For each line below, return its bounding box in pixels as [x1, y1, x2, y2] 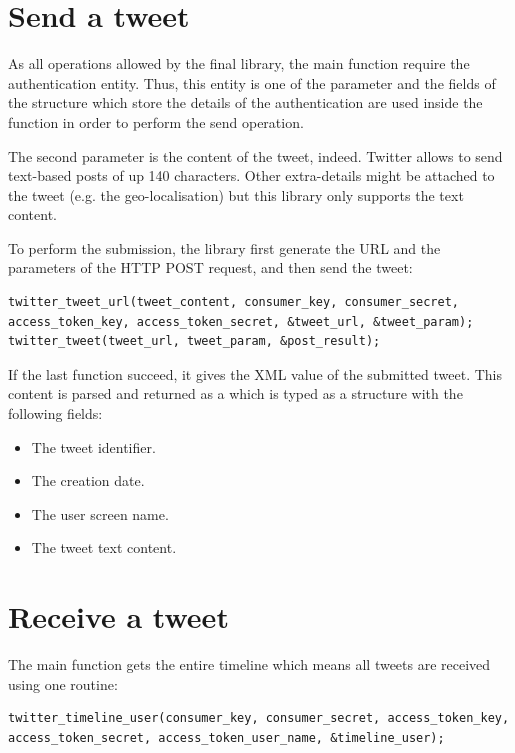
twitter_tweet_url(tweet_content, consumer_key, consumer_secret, [8, 295, 460, 310]
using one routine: [8, 673, 118, 694]
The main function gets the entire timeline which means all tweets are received [8, 654, 491, 675]
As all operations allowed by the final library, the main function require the [8, 53, 470, 74]
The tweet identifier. [31, 436, 156, 457]
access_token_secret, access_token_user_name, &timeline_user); [8, 730, 445, 745]
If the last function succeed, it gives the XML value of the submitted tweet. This [8, 363, 503, 384]
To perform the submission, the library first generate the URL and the [8, 237, 441, 258]
